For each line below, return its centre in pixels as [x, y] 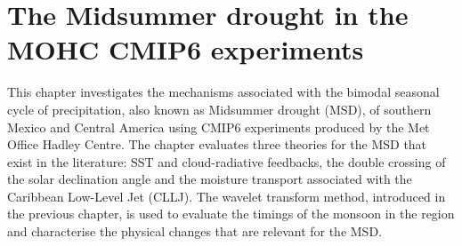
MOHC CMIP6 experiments [186, 49]
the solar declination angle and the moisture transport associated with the [210, 179]
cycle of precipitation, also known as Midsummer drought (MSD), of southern [219, 109]
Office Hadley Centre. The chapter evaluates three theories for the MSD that [217, 144]
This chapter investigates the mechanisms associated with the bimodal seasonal [223, 92]
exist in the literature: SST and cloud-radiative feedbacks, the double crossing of [227, 161]
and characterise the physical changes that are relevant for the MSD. [195, 231]
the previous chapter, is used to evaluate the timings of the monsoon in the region [231, 214]
